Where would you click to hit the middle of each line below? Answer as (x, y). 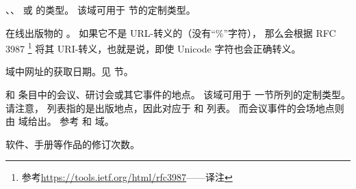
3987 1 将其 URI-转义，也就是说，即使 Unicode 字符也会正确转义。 (153, 47)
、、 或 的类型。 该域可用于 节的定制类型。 (101, 10)
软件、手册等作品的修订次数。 (73, 144)
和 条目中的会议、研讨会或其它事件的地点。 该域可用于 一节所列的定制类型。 (178, 94)
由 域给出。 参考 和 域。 (60, 121)
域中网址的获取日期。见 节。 (69, 71)
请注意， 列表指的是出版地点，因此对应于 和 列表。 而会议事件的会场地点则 (175, 107)
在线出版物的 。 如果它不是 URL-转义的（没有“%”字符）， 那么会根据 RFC (171, 32)
